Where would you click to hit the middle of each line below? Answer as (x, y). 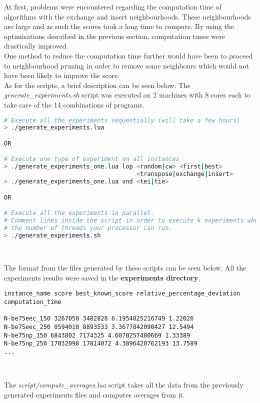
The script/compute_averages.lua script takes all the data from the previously (124, 385)
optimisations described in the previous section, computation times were (114, 36)
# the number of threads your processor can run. (88, 228)
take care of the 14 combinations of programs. (74, 104)
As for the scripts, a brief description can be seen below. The (97, 85)
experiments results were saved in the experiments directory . (102, 277)
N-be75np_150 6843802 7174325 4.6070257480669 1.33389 (97, 335)
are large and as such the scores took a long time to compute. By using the (119, 26)
